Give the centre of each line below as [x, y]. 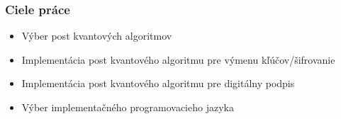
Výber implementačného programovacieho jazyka [128, 107]
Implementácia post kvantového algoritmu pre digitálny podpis [158, 83]
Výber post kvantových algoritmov [97, 36]
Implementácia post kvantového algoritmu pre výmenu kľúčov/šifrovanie [178, 59]
